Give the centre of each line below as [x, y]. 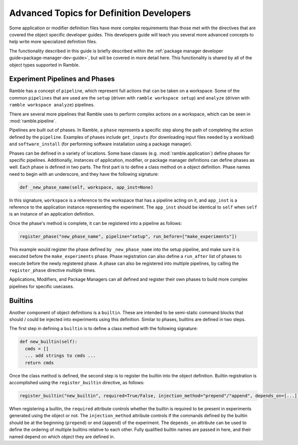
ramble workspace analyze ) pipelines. [52, 105]
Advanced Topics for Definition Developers [100, 13]
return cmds [39, 363]
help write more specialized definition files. [53, 42]
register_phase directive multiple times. [53, 270]
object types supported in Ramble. [44, 65]
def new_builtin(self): [49, 342]
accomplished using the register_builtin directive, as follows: [77, 382]
